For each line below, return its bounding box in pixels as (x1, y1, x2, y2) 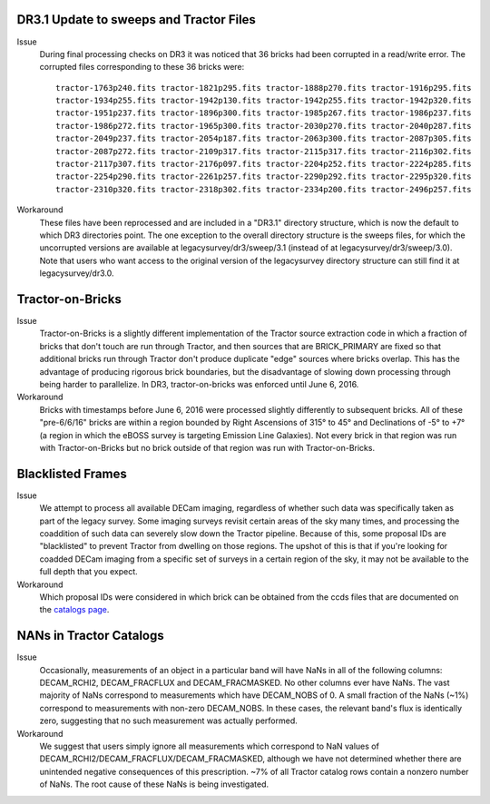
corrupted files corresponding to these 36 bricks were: (39, 62, 245, 73)
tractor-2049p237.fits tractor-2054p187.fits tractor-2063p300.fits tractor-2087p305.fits (55, 133, 472, 144)
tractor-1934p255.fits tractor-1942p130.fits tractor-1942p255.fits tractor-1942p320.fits (55, 95, 472, 106)
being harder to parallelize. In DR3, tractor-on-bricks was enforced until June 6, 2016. (39, 379, 359, 390)
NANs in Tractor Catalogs (16, 628, 165, 643)
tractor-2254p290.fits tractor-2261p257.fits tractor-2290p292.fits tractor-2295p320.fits (55, 172, 472, 181)
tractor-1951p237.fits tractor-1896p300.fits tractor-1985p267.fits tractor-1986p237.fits (55, 108, 472, 118)
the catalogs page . (39, 604, 110, 615)
